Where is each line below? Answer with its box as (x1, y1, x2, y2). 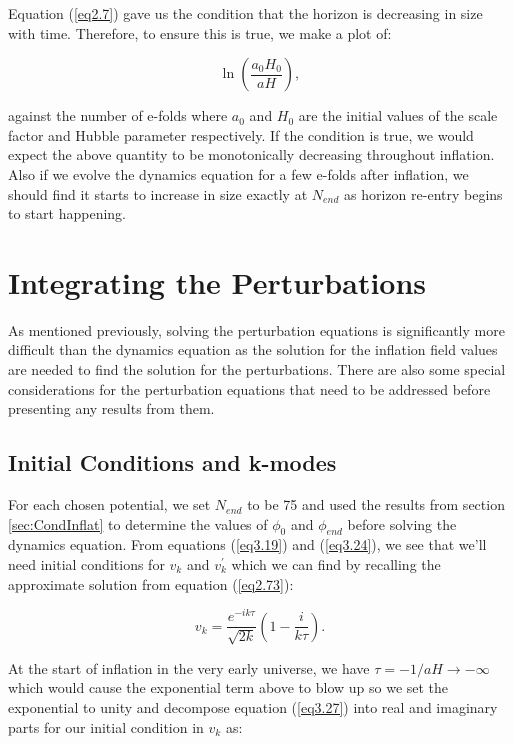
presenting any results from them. (8, 398, 215, 419)
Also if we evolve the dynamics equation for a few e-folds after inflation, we (8, 163, 469, 184)
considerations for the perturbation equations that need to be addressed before (8, 378, 491, 399)
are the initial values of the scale (298, 105, 498, 126)
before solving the (347, 513, 457, 534)
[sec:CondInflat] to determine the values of (8, 513, 268, 534)
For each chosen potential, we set (8, 494, 211, 515)
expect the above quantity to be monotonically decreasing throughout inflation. (8, 144, 495, 165)
